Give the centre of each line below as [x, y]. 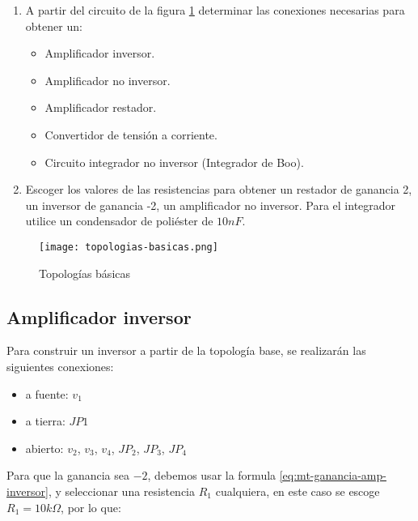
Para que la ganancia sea [68, 475]
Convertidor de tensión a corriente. [131, 134]
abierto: [44, 448]
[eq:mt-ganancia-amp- [333, 475]
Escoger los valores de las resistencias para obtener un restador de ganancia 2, [219, 189]
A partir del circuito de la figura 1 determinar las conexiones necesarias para [215, 10]
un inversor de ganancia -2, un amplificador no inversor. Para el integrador [211, 205]
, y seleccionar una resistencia [122, 491]
